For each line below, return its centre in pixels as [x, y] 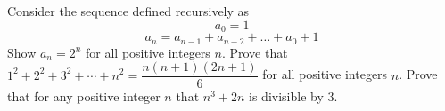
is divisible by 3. [293, 96]
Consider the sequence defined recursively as [128, 11]
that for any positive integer [84, 96]
